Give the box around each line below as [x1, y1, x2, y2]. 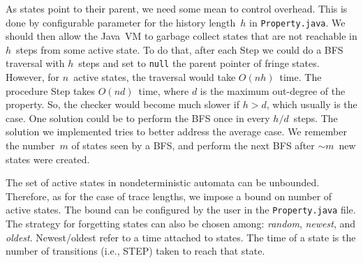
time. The [279, 70, 322, 84]
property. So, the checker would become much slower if [6, 97, 240, 112]
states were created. [6, 151, 90, 166]
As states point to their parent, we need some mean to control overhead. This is [6, 1, 348, 15]
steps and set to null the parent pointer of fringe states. [78, 56, 320, 70]
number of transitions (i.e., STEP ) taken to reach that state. [6, 243, 265, 258]
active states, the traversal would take [73, 70, 236, 84]
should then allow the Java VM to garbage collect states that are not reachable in [6, 29, 357, 43]
